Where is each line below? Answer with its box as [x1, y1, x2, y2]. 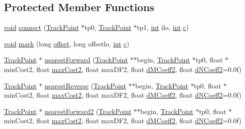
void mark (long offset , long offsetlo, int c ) [4, 38, 130, 48]
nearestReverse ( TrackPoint [44, 80, 127, 90]
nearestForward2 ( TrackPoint [44, 106, 131, 116]
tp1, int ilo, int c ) [137, 22, 189, 32]
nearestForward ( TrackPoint [44, 55, 128, 65]
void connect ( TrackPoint [4, 22, 79, 32]
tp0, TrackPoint [84, 22, 131, 32]
